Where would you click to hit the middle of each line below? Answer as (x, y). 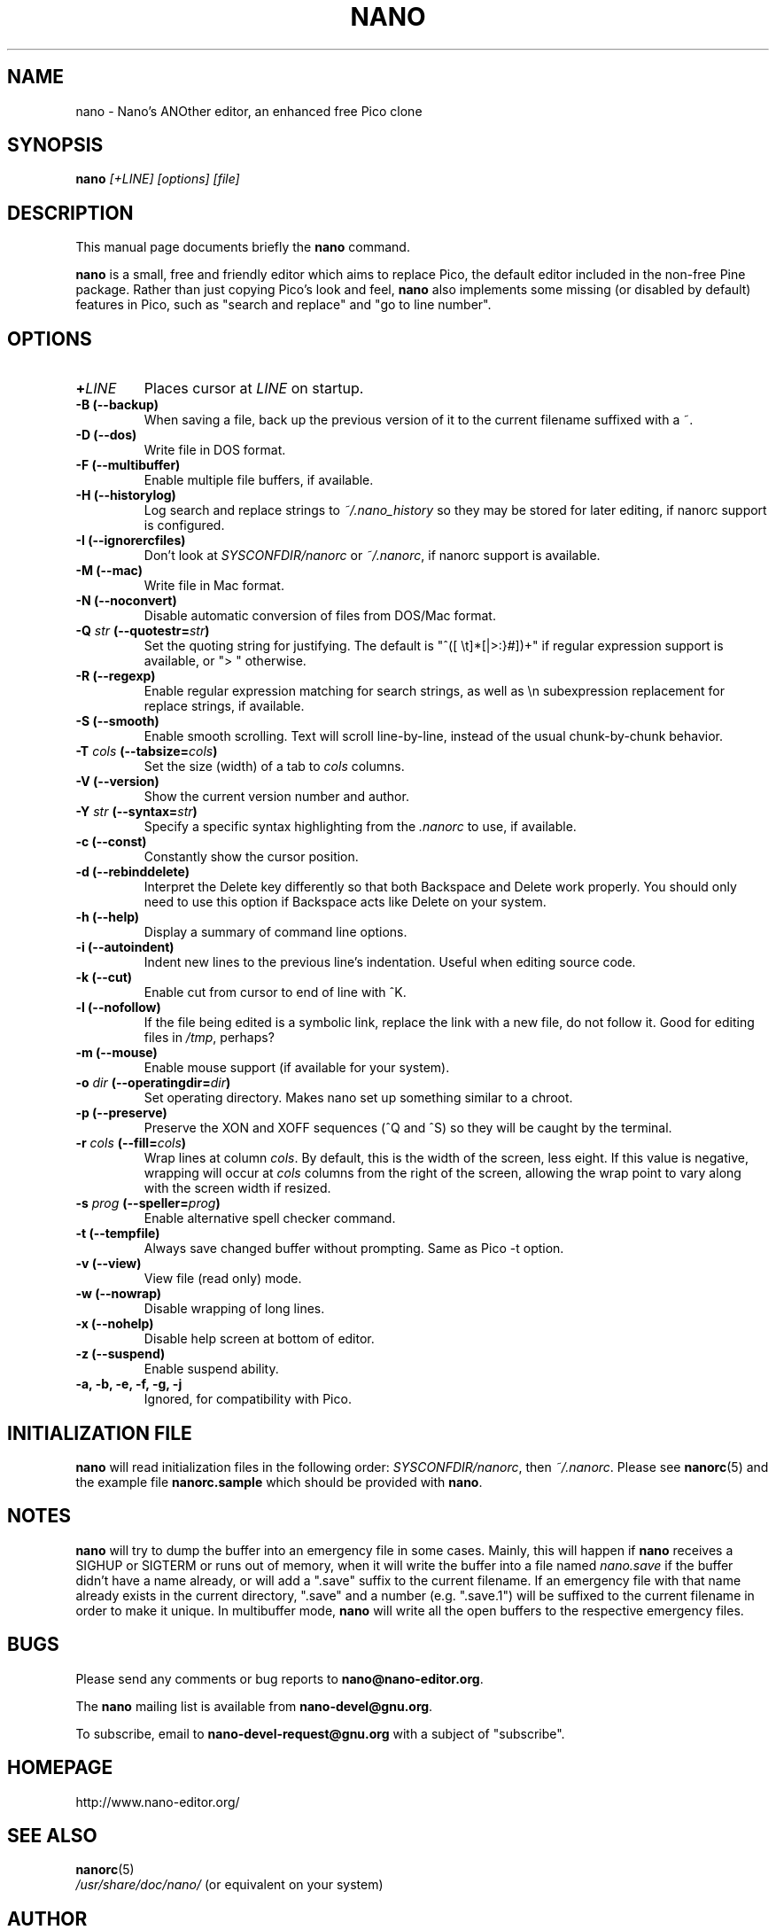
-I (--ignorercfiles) (131, 541)
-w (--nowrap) (119, 1294)
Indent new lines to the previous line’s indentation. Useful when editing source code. (390, 962)
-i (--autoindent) (125, 947)
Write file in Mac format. (214, 586)
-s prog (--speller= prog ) (148, 1203)
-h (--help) (108, 917)
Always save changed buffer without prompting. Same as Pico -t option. (354, 1249)
